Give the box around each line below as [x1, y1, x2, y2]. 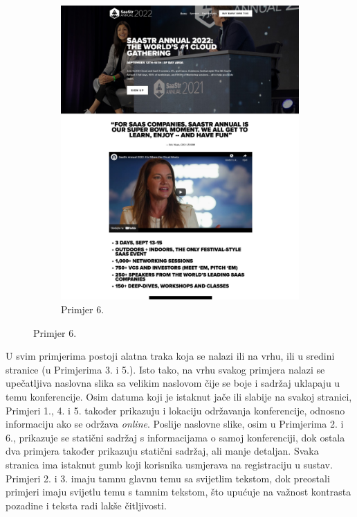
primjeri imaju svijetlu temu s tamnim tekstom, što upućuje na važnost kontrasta [6, 484, 351, 499]
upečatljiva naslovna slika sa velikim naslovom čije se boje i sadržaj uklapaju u [6, 376, 340, 390]
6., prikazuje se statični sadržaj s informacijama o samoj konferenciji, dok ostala [6, 430, 345, 444]
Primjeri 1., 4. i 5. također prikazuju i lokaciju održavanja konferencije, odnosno [6, 403, 345, 417]
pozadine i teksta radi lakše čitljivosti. [6, 498, 167, 512]
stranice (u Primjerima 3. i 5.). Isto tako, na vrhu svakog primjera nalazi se [6, 362, 325, 376]
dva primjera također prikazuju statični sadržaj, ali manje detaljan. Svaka [6, 444, 319, 458]
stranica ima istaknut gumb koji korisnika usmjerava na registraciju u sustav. [6, 457, 333, 471]
